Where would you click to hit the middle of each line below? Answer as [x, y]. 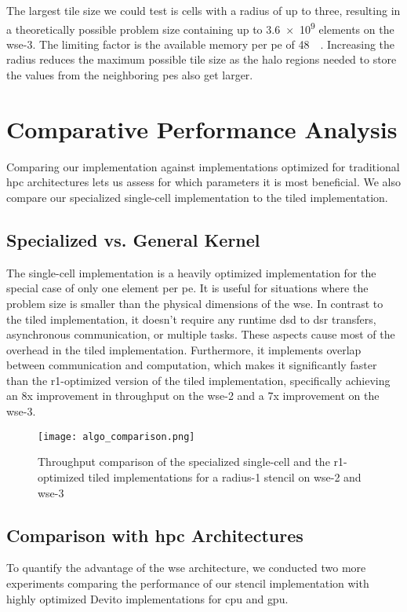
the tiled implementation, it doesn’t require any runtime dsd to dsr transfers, [191, 319]
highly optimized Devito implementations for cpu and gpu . [147, 598]
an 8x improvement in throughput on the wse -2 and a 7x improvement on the [193, 396]
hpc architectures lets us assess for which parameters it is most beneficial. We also [204, 182]
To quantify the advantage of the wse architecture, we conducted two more [186, 568]
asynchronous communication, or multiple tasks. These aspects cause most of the [201, 334]
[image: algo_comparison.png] [116, 436]
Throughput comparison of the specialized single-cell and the [184, 462]
